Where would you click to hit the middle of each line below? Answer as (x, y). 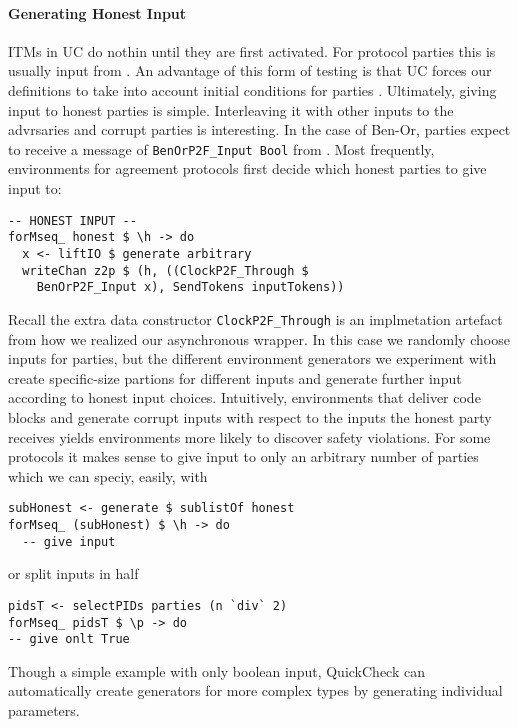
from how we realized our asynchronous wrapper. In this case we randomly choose (259, 338)
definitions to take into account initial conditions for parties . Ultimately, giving (252, 89)
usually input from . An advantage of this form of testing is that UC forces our (250, 70)
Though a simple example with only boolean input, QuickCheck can (216, 670)
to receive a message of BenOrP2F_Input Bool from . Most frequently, (221, 148)
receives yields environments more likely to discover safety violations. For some (249, 436)
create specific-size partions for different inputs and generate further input (235, 377)
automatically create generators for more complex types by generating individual (255, 690)
